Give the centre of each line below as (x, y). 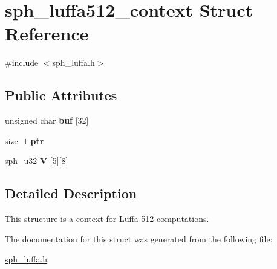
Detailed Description (71, 193)
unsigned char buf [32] (47, 120)
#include (22, 62)
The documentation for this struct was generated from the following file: (139, 239)
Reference (47, 33)
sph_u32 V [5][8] (37, 161)
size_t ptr (24, 140)
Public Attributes (61, 95)
